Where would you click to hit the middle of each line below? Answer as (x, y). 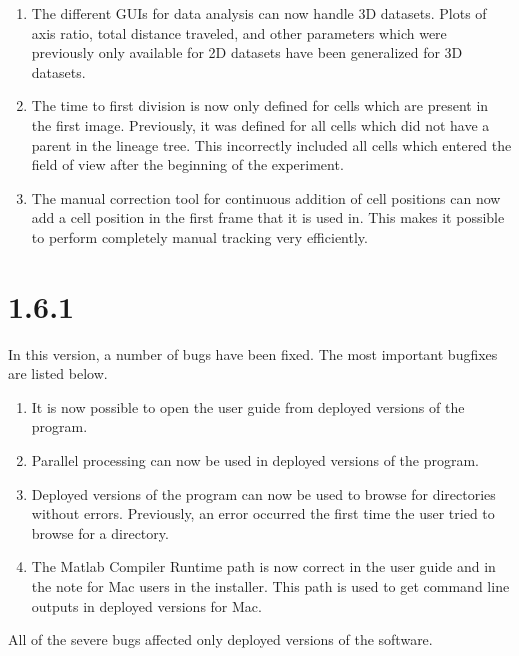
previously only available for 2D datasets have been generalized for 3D (247, 52)
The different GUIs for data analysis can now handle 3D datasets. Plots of (259, 13)
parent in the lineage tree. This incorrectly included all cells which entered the (271, 144)
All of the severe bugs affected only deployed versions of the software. (220, 639)
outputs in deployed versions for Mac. (146, 605)
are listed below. (58, 373)
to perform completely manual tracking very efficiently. (199, 236)
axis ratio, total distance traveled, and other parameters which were (239, 32)
